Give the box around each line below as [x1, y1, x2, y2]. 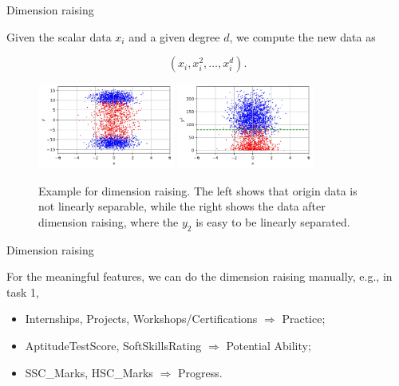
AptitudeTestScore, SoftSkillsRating [25, 337, 202, 354]
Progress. [177, 364, 223, 380]
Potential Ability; [226, 337, 311, 354]
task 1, [6, 283, 39, 300]
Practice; [282, 310, 326, 327]
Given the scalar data [6, 28, 112, 45]
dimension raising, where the [38, 213, 179, 230]
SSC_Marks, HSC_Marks [25, 364, 153, 380]
